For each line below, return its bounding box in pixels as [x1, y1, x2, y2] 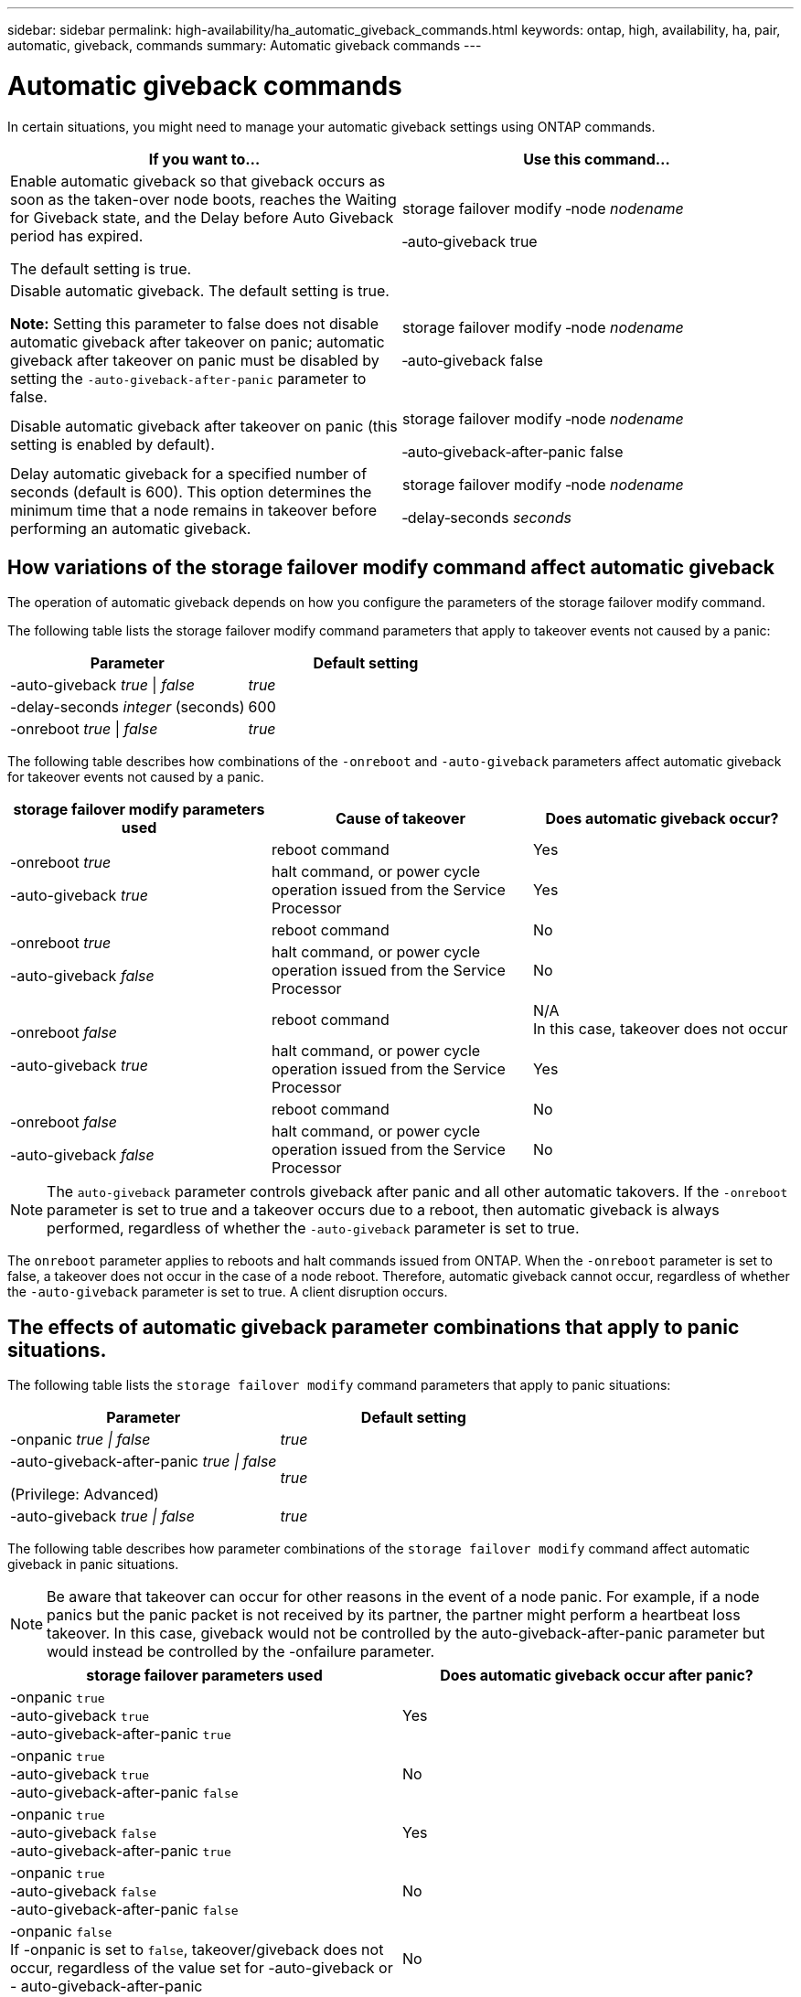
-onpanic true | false [10, 1430, 151, 1449]
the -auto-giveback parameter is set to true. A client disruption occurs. [7, 1284, 448, 1300]
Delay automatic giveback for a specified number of [10, 464, 368, 483]
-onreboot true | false [10, 720, 158, 739]
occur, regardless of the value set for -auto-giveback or [10, 1959, 393, 1978]
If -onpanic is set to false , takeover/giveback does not [10, 1940, 384, 1960]
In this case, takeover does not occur [532, 1020, 788, 1039]
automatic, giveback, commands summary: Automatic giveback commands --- [7, 37, 482, 53]
